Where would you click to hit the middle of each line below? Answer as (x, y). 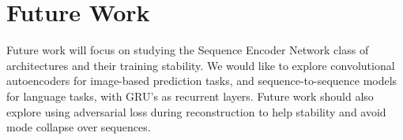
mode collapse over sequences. (79, 127)
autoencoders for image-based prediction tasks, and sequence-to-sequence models (202, 81)
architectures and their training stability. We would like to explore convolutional (201, 65)
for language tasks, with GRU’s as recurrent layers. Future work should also (190, 96)
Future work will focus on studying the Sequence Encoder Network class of (188, 50)
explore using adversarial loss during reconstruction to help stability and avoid (196, 111)
